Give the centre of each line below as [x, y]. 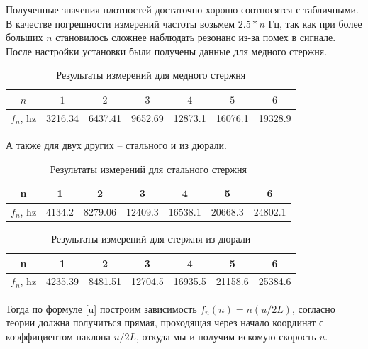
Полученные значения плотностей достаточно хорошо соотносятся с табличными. [182, 9]
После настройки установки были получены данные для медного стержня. [167, 51]
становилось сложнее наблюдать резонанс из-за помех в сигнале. [196, 37]
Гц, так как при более [315, 23]
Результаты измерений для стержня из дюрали [151, 239]
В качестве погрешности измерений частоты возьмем [121, 23]
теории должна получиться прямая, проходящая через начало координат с [165, 322]
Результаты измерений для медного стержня [151, 75]
